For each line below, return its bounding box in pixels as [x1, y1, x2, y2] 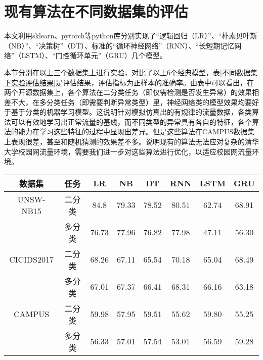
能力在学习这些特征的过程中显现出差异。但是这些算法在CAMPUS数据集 [18, 126, 255, 137]
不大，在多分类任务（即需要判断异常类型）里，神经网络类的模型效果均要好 [11, 96, 259, 107]
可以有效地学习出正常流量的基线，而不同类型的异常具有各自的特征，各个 [11, 116, 252, 127]
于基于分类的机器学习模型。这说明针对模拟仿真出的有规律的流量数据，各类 [4, 107, 252, 117]
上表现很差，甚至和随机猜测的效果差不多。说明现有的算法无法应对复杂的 [4, 136, 245, 147]
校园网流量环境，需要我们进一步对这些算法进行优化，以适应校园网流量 [18, 146, 252, 157]
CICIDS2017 [9, 253, 54, 266]
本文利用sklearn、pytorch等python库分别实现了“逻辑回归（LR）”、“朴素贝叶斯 [4, 30, 257, 41]
